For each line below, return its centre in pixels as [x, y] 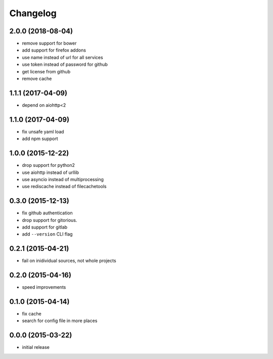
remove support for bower [49, 43]
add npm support [40, 139]
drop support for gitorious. [50, 220]
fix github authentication [47, 213]
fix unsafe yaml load [43, 131]
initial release [36, 347]
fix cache [32, 314]
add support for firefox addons [54, 50]
